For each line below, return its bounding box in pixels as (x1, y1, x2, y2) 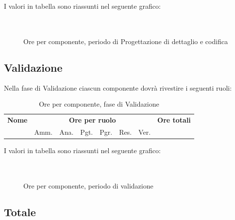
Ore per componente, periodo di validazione (23, 180, 153, 190)
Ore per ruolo (69, 115, 116, 125)
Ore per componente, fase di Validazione (39, 99, 159, 109)
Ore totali (157, 115, 191, 125)
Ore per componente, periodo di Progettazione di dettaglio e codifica (23, 36, 228, 46)
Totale (4, 204, 36, 219)
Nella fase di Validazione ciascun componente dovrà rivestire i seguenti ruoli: (4, 82, 232, 93)
